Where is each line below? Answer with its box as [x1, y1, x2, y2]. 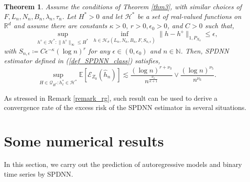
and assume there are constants [13, 20, 107, 31]
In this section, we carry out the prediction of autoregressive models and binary [4, 159, 242, 169]
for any [88, 46, 110, 56]
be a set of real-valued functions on [137, 11, 242, 21]
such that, [205, 20, 234, 31]
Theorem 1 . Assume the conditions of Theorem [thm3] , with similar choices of [4, 1, 242, 11]
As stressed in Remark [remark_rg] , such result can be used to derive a [4, 92, 218, 103]
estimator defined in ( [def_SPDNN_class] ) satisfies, [4, 55, 160, 66]
